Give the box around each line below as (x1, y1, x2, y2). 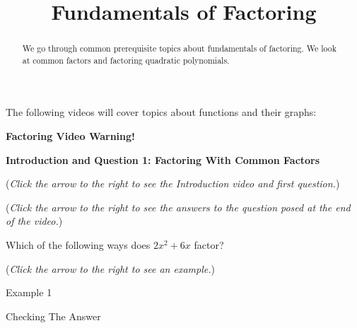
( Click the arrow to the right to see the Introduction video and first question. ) (6, 176, 340, 191)
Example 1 (6, 285, 52, 300)
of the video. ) (6, 213, 63, 228)
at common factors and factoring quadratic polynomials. (22, 54, 230, 66)
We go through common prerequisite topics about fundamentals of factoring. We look (22, 42, 337, 54)
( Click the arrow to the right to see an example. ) (6, 261, 215, 276)
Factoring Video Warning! (6, 129, 135, 143)
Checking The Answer (6, 308, 101, 323)
